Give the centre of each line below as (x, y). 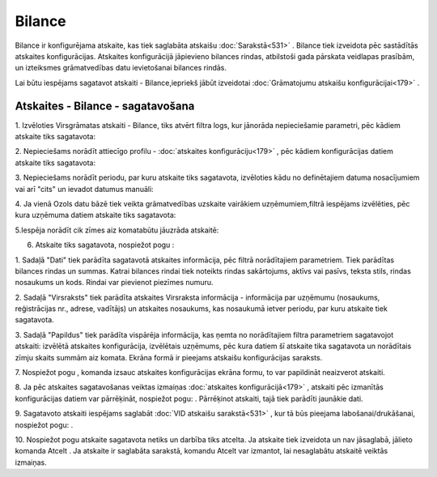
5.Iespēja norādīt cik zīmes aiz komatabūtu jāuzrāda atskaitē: (117, 230)
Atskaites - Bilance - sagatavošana (105, 106)
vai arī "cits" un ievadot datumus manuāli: (84, 189)
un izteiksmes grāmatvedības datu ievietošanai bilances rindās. (121, 68)
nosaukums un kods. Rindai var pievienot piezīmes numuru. (114, 283)
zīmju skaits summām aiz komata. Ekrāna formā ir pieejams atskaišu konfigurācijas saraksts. (169, 357)
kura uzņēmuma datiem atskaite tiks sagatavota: (95, 215)
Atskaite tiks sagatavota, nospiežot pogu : (105, 245)
